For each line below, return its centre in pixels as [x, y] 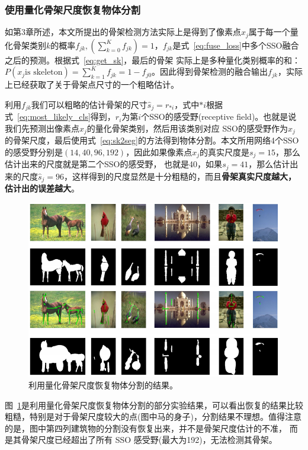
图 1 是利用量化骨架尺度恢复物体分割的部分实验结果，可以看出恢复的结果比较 [154, 405]
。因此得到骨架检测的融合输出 [210, 71]
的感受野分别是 [34, 151]
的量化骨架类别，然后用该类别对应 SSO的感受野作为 [187, 128]
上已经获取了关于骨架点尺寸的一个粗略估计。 [92, 84]
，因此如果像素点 [159, 151]
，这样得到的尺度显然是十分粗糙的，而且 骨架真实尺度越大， [180, 176]
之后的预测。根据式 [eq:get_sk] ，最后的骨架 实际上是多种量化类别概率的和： [153, 60]
